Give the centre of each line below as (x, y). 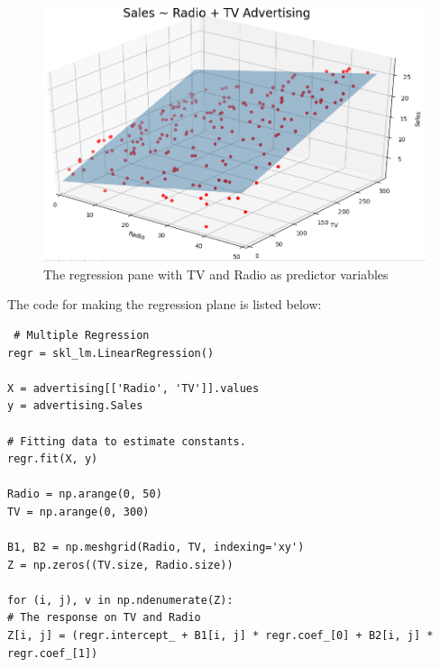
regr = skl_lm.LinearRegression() (111, 353)
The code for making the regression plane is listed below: (165, 304)
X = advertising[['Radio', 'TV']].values (133, 388)
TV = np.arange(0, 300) (78, 512)
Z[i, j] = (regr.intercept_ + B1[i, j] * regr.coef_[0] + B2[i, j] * (220, 636)
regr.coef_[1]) (53, 653)
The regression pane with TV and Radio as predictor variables (216, 274)
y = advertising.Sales (75, 406)
